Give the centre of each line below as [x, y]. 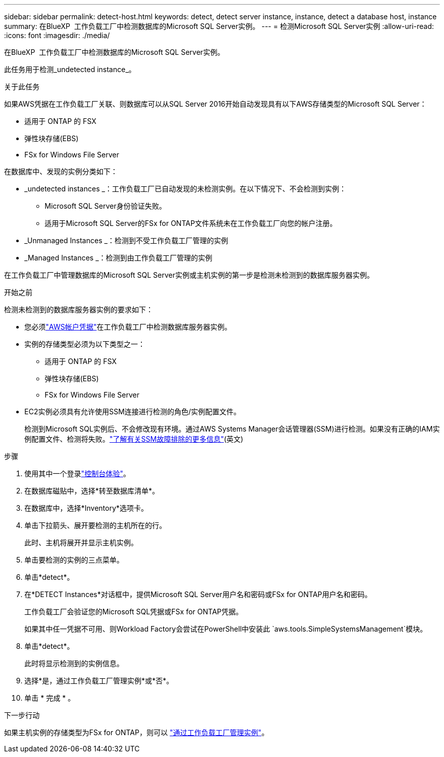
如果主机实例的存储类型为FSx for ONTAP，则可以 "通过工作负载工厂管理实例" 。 [136, 732]
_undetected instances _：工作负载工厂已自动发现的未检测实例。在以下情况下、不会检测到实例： [186, 189]
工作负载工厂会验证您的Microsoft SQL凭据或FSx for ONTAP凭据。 [134, 612]
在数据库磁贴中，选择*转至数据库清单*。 [92, 491]
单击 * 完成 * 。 [50, 698]
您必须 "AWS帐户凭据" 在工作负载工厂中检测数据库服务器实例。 [128, 327]
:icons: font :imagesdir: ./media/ [57, 35]
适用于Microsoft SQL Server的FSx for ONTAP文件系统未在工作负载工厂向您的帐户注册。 [191, 223]
